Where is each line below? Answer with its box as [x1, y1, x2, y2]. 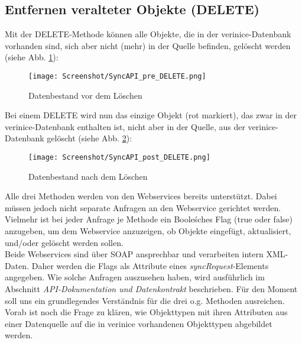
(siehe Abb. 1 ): [5, 51, 59, 63]
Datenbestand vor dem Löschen [28, 89, 142, 101]
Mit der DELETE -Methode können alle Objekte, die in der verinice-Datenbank [5, 28, 291, 40]
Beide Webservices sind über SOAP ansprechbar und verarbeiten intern [5, 248, 264, 260]
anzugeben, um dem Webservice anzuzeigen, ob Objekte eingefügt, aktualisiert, [5, 225, 291, 237]
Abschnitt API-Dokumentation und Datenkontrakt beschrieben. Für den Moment [5, 283, 298, 295]
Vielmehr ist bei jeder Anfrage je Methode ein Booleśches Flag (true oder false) [5, 213, 293, 225]
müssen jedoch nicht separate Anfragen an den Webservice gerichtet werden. [5, 201, 281, 213]
